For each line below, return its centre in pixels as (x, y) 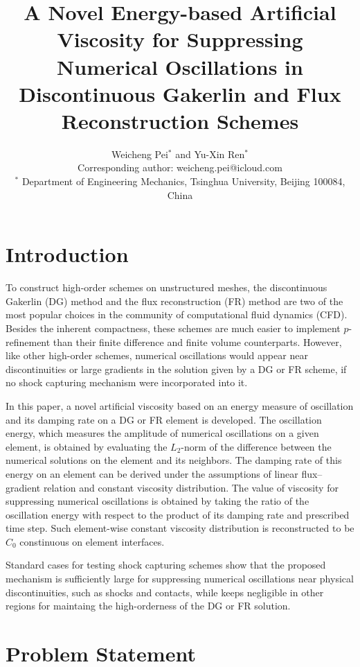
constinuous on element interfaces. (92, 541)
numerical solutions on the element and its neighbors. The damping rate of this (174, 460)
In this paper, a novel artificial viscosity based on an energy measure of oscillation (180, 405)
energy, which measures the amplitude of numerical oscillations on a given (162, 433)
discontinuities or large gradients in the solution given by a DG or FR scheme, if (176, 369)
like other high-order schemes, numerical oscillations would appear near (157, 355)
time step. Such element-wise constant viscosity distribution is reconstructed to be (180, 528)
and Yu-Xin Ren (210, 154)
